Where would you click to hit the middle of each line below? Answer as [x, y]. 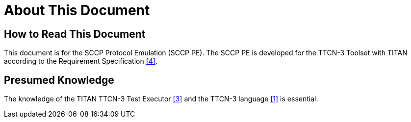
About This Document [77, 10]
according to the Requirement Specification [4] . [81, 61]
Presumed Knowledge [59, 80]
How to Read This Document [75, 34]
